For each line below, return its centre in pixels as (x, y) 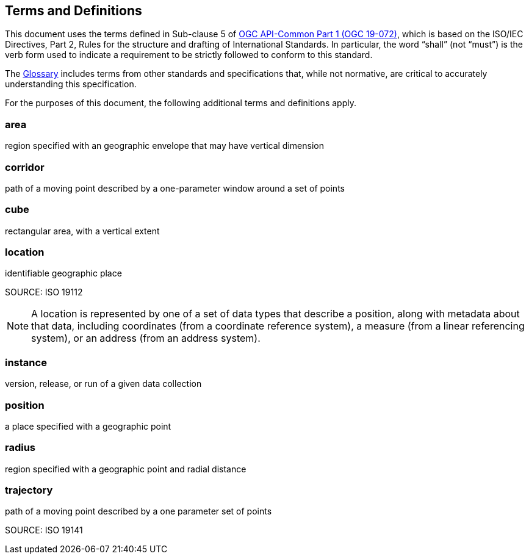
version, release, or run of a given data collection (103, 384)
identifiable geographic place (63, 273)
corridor (25, 167)
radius (20, 448)
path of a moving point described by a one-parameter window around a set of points (175, 188)
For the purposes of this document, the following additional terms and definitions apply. (181, 103)
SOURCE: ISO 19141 (44, 530)
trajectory (29, 490)
